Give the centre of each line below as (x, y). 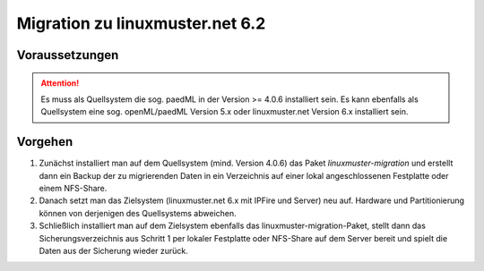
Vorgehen (45, 142)
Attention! (60, 83)
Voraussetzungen (68, 55)
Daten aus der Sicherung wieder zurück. (113, 250)
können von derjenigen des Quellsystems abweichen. (138, 213)
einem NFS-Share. (73, 189)
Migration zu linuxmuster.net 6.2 (141, 23)
